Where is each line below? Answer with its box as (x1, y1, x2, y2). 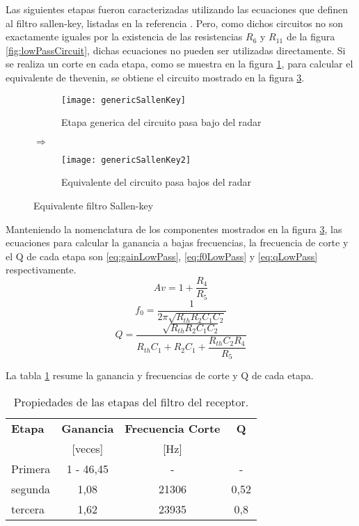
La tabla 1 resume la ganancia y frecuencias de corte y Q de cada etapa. (6, 368, 314, 383)
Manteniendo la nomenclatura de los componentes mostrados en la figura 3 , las (6, 221, 342, 236)
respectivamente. (6, 262, 77, 277)
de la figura (286, 29, 335, 44)
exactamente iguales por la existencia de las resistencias (6, 29, 243, 44)
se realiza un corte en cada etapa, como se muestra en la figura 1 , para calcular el (6, 56, 353, 71)
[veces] (72, 440, 104, 456)
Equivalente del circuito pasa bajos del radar (61, 175, 252, 189)
